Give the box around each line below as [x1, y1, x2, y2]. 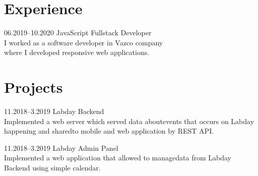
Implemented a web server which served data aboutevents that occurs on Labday [4, 115, 254, 126]
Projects [4, 77, 63, 97]
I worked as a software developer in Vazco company [4, 37, 163, 47]
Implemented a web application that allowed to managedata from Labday [4, 152, 231, 163]
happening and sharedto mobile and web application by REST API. [4, 126, 214, 136]
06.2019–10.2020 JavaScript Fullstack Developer [4, 27, 152, 38]
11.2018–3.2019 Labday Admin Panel [4, 142, 118, 153]
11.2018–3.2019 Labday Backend [4, 106, 104, 116]
